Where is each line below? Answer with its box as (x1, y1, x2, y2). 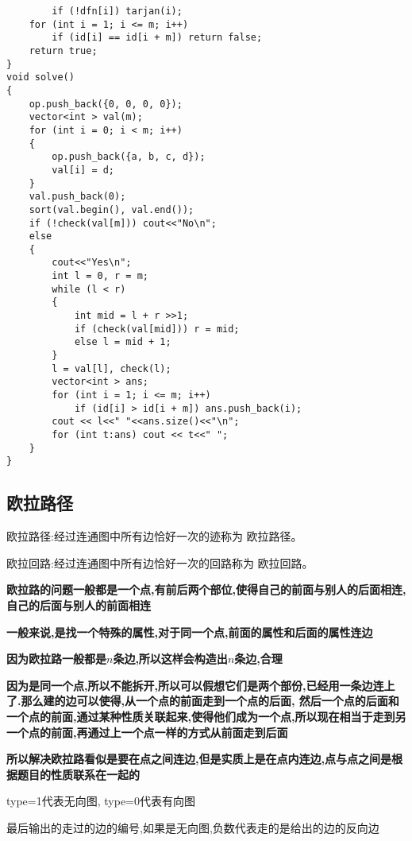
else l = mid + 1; (74, 336, 171, 348)
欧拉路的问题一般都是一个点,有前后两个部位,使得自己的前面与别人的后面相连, (6, 581, 406, 598)
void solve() (6, 72, 75, 83)
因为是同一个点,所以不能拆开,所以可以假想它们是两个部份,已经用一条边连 (6, 676, 384, 693)
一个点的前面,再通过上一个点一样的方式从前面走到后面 (6, 723, 288, 740)
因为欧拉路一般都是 (6, 650, 106, 667)
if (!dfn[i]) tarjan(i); (52, 6, 183, 17)
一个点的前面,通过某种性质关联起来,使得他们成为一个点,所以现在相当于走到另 (6, 707, 406, 724)
